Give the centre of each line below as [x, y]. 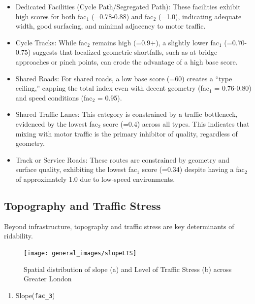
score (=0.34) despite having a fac [193, 169]
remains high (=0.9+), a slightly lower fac [156, 42]
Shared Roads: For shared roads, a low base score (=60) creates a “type [124, 78]
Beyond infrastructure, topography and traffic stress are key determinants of [119, 226]
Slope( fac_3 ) [35, 295]
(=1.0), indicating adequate [200, 16]
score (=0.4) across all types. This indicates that [176, 123]
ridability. [18, 236]
